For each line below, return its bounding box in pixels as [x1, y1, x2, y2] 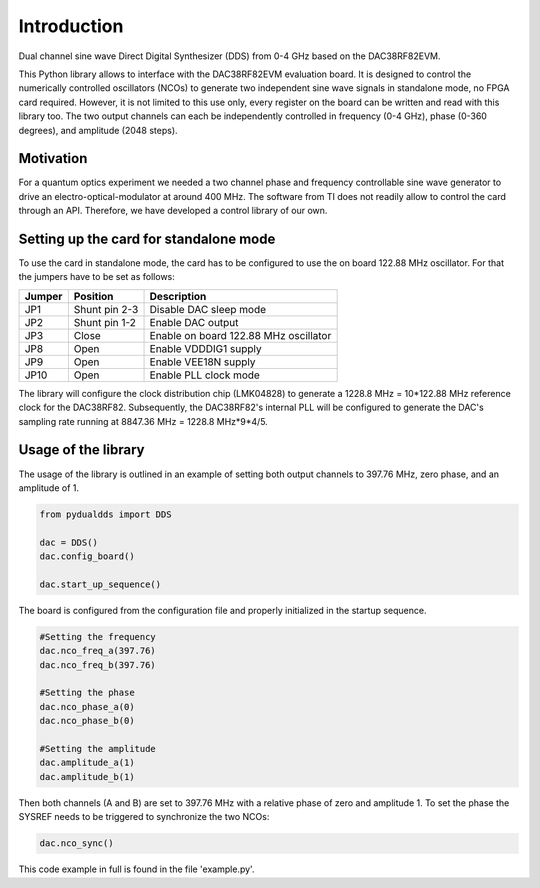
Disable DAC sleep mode [149, 302, 267, 316]
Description [149, 289, 207, 303]
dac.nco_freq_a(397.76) [39, 645, 157, 657]
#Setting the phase [39, 687, 135, 699]
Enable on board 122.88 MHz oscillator [149, 328, 332, 342]
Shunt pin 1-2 [73, 315, 137, 329]
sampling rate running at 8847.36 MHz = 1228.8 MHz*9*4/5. [18, 415, 269, 427]
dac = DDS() [39, 536, 99, 548]
